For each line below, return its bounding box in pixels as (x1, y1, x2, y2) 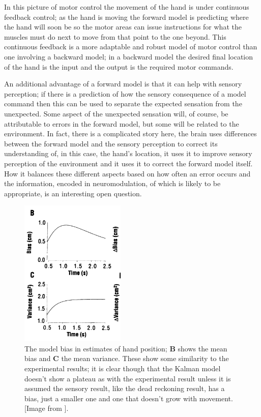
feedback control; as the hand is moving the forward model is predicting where (4, 11, 249, 22)
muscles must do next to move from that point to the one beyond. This (4, 31, 226, 42)
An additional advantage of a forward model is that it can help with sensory (4, 78, 242, 89)
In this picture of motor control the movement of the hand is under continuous (4, 2, 249, 12)
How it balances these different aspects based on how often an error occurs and (4, 168, 251, 178)
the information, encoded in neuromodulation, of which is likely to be (4, 178, 221, 189)
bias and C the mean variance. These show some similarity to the (24, 353, 229, 364)
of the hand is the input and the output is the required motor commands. (4, 61, 234, 72)
